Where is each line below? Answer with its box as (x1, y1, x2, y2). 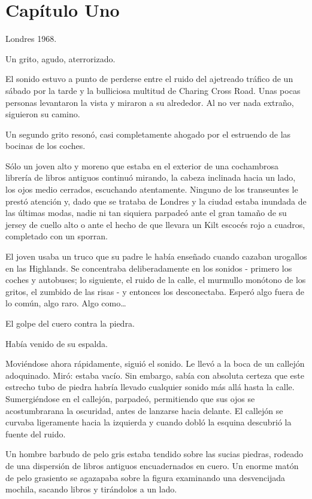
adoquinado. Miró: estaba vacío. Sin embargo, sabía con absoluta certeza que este (5, 369, 304, 381)
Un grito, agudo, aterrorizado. (5, 52, 116, 65)
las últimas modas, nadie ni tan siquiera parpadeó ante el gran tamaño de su (5, 206, 287, 219)
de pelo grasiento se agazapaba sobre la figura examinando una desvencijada (5, 471, 286, 483)
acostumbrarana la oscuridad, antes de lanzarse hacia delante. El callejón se (5, 404, 283, 416)
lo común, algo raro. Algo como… (5, 297, 126, 309)
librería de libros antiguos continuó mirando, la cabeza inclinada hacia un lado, (5, 171, 296, 184)
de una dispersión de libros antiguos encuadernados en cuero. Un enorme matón (5, 459, 299, 471)
